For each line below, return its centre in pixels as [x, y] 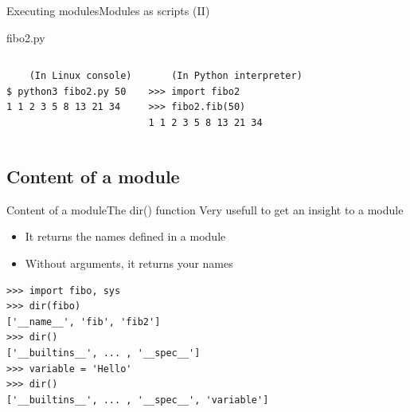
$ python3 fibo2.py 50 [66, 91]
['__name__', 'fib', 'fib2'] [84, 322]
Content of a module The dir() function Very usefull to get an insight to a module [205, 209]
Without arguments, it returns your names [129, 263]
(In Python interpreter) [237, 76]
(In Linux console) [80, 76]
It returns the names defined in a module [125, 236]
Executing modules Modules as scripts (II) [108, 10]
